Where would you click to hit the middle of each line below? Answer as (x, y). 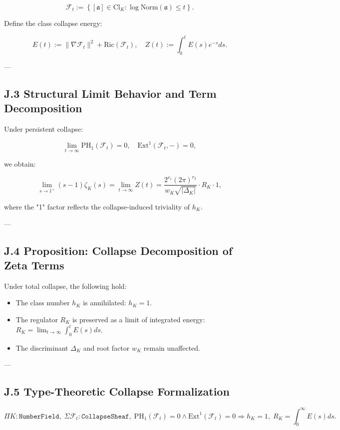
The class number (43, 303)
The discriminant (42, 347)
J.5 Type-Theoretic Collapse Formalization (117, 391)
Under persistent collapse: (43, 129)
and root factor (106, 347)
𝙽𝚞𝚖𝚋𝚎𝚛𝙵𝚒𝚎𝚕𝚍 (39, 416)
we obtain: (20, 164)
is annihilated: (105, 303)
